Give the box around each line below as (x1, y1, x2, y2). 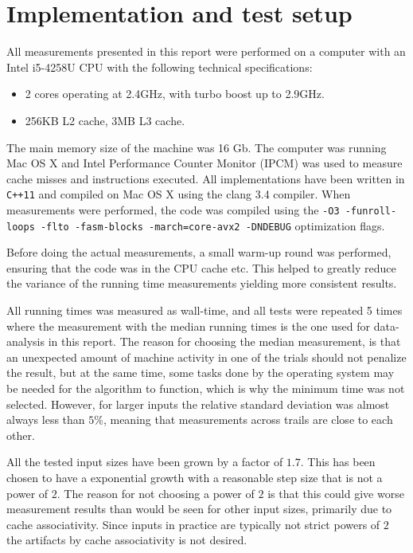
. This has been (300, 453, 376, 470)
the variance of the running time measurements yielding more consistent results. (6, 275, 397, 292)
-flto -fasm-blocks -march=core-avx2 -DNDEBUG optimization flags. (40, 217, 385, 233)
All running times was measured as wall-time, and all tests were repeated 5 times (6, 302, 403, 319)
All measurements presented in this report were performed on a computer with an (6, 43, 406, 60)
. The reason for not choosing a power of (56, 484, 255, 501)
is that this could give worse (267, 484, 404, 501)
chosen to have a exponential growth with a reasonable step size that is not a (6, 469, 383, 485)
